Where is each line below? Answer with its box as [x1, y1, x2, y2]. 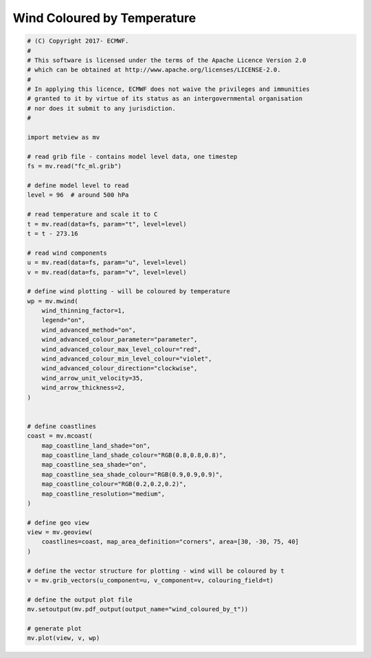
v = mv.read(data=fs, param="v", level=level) [27, 268, 187, 276]
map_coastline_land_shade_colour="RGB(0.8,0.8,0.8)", [41, 451, 227, 459]
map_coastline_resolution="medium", [41, 489, 165, 498]
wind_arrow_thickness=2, [41, 384, 126, 392]
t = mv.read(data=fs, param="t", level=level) [27, 220, 187, 228]
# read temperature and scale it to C [27, 211, 158, 218]
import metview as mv [27, 134, 100, 141]
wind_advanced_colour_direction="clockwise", [41, 365, 198, 372]
